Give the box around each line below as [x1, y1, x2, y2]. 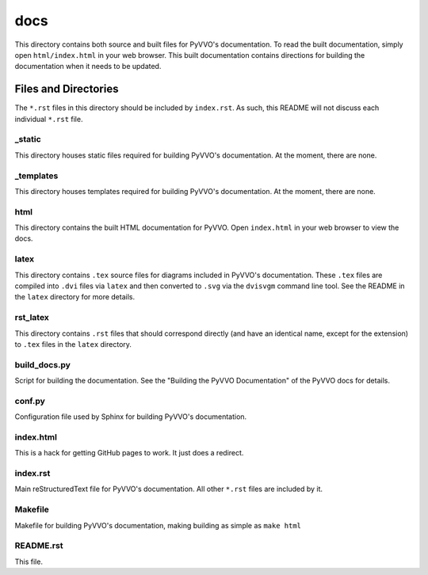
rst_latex [14, 312, 49, 323]
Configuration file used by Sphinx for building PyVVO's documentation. [14, 412, 247, 421]
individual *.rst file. [14, 114, 83, 124]
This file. [14, 557, 44, 566]
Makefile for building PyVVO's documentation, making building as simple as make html [14, 520, 301, 530]
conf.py [14, 395, 45, 406]
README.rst [14, 540, 63, 551]
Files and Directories [14, 82, 119, 96]
